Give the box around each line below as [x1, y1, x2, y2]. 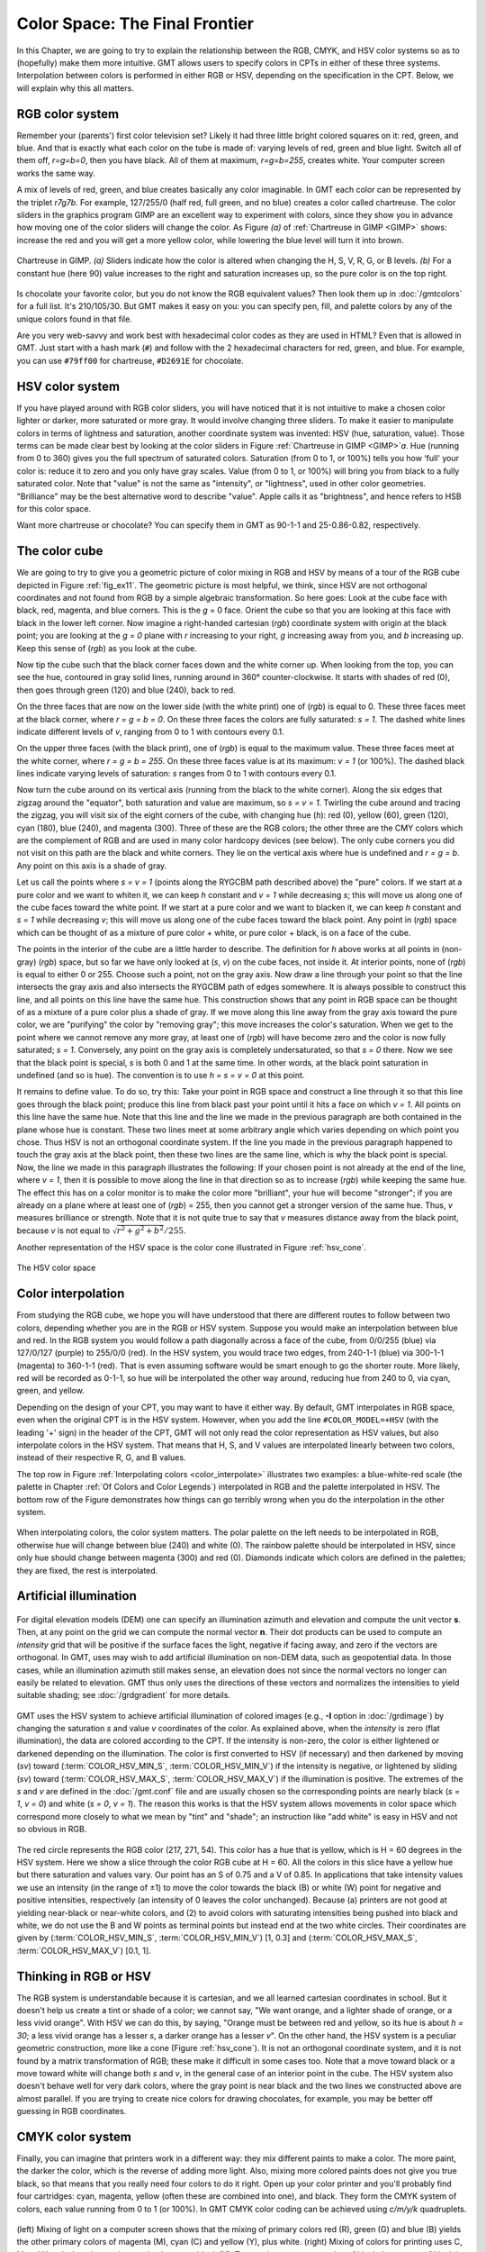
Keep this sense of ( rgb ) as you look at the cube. [16, 642, 198, 653]
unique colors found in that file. [16, 313, 132, 324]
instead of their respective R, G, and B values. [16, 1452, 186, 1463]
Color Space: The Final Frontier [16, 14, 254, 33]
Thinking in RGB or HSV [16, 1968, 152, 1984]
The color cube [16, 543, 103, 558]
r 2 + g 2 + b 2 [116, 1224, 164, 1236]
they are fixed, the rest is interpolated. [16, 1565, 158, 1575]
